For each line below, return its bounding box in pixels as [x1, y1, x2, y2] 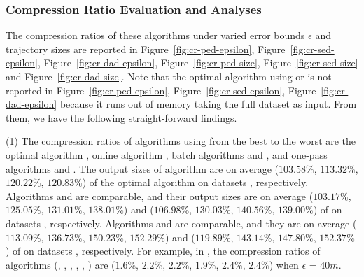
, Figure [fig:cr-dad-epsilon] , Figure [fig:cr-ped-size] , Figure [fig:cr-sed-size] [37, 55, 358, 70]
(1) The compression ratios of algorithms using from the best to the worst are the [6, 134, 356, 148]
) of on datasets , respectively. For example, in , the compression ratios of [6, 243, 321, 258]
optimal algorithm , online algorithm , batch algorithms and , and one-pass [6, 147, 328, 162]
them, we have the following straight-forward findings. [6, 110, 237, 125]
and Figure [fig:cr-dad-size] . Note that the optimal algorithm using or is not [6, 69, 332, 83]
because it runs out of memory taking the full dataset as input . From [59, 97, 357, 111]
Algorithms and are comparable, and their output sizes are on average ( [6, 188, 314, 203]
